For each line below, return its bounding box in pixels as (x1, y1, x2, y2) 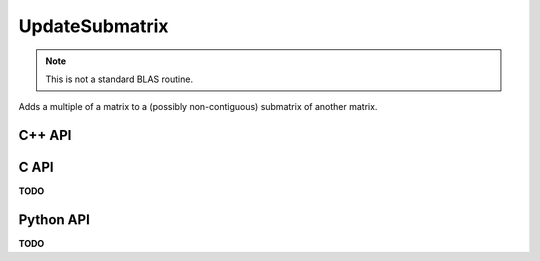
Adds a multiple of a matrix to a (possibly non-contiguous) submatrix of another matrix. (18, 101, 378, 113)
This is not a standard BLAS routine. (45, 73, 194, 85)
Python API (18, 211, 90, 229)
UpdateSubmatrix (18, 15, 169, 37)
